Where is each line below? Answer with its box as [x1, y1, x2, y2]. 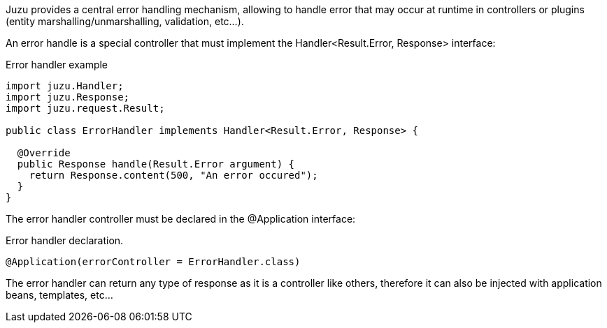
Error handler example [6, 59, 108, 70]
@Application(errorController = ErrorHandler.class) [6, 256, 301, 267]
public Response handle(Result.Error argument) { [17, 158, 295, 170]
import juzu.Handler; [6, 80, 124, 91]
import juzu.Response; [6, 91, 130, 103]
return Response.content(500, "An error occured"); [29, 170, 318, 181]
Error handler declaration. [6, 234, 124, 246]
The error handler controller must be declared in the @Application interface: [6, 213, 356, 225]
